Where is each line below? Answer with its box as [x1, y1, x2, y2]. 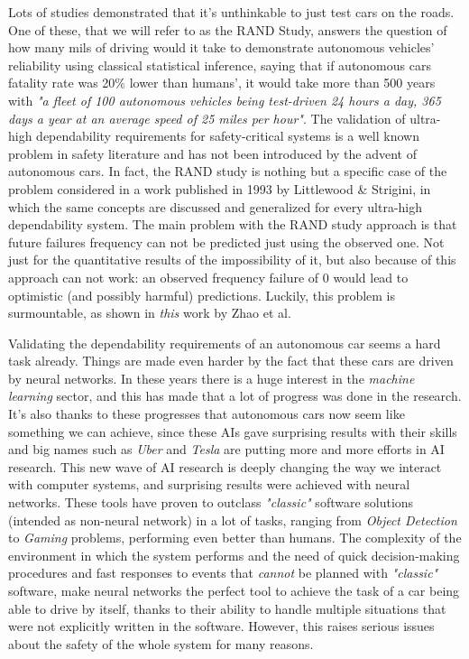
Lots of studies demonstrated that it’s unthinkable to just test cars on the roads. [8, 3, 455, 21]
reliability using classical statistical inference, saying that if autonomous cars [8, 55, 431, 74]
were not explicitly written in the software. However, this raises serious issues [8, 617, 435, 636]
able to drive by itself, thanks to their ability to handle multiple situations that [8, 599, 446, 617]
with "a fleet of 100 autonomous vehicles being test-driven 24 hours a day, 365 [8, 90, 441, 109]
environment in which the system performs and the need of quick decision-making [8, 545, 460, 564]
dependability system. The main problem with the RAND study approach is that [8, 215, 457, 234]
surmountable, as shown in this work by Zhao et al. [8, 303, 291, 322]
